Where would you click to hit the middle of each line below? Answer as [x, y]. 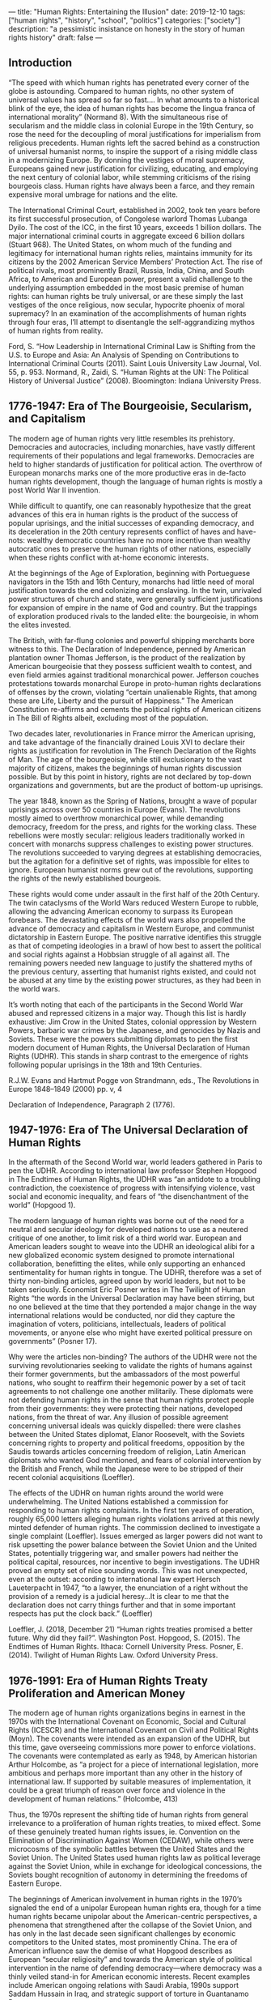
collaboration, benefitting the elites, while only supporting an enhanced [127, 1264]
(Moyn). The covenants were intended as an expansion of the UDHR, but [129, 1739]
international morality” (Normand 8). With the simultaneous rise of [118, 117]
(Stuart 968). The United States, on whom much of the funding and [120, 244]
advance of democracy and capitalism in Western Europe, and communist [131, 928]
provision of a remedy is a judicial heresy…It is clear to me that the [119, 1597]
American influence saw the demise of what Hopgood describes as [121, 1951]
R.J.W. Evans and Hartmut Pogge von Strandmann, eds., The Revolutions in [134, 1080]
